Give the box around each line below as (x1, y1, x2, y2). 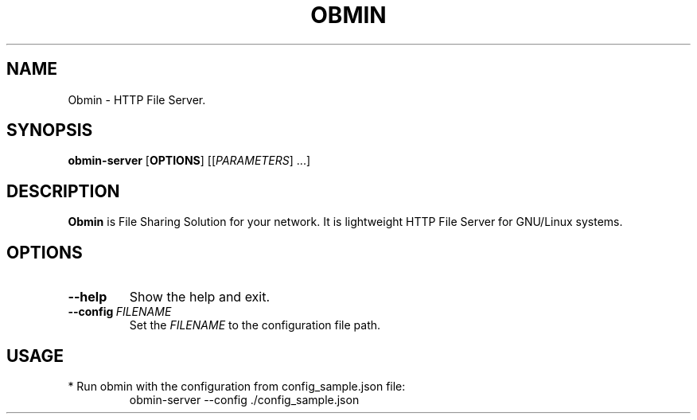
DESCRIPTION (6, 181, 120, 201)
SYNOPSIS (6, 120, 93, 141)
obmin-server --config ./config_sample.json (129, 392, 360, 406)
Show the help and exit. (129, 289, 271, 305)
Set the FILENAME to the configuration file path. (129, 318, 381, 332)
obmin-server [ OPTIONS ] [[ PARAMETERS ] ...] (68, 154, 311, 168)
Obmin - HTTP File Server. (68, 92, 206, 107)
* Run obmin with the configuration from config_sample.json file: (68, 379, 406, 393)
